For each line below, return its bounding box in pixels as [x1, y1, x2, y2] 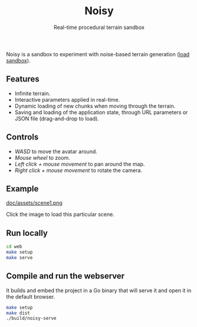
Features [6, 74, 40, 84]
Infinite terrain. [14, 90, 51, 97]
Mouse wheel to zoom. [14, 154, 71, 161]
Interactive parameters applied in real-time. [14, 96, 120, 103]
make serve [6, 254, 33, 261]
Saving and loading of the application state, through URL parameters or [14, 108, 188, 116]
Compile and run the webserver [6, 271, 125, 281]
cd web [6, 244, 22, 250]
